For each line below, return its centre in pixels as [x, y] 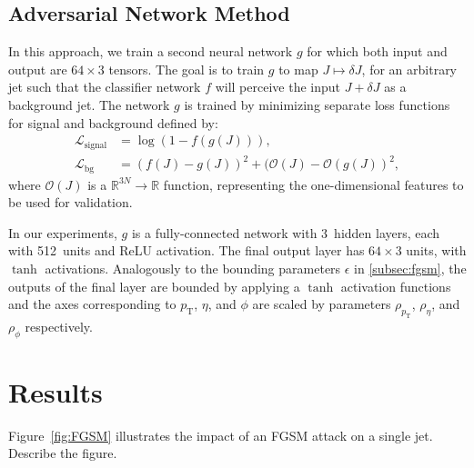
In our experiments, [63, 232]
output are [38, 69]
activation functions [396, 286]
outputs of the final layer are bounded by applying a [154, 286]
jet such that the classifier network [105, 87]
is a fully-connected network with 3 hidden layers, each [286, 232]
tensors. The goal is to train [187, 69]
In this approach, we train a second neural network [151, 51]
